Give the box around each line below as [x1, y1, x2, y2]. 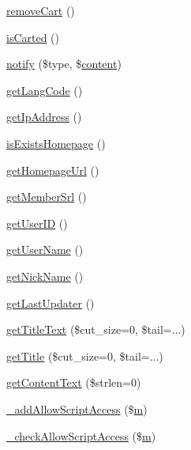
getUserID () [6, 214, 68, 231]
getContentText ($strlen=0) [6, 374, 141, 391]
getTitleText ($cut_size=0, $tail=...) [6, 321, 185, 338]
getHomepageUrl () [6, 161, 99, 178]
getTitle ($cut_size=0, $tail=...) [6, 347, 163, 364]
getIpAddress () [6, 108, 82, 125]
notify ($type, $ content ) [6, 55, 122, 72]
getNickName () [6, 267, 84, 284]
